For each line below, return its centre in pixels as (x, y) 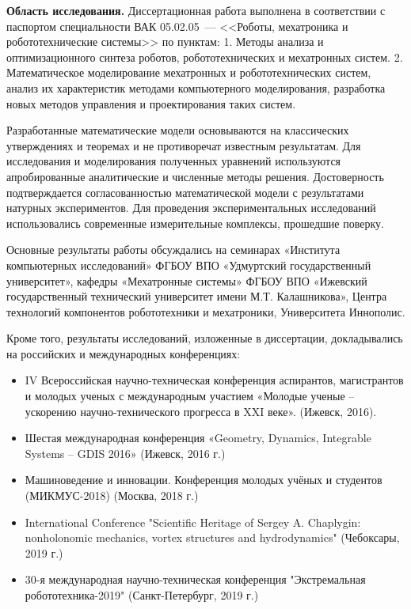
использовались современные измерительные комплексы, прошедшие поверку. (195, 223)
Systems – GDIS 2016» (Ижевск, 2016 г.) (125, 453)
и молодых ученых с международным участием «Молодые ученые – (190, 396)
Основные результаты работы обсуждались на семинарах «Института (173, 250)
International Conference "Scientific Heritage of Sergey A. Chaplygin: (193, 522)
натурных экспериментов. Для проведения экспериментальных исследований (191, 208)
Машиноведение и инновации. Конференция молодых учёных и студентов (204, 480)
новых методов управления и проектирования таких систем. (151, 103)
